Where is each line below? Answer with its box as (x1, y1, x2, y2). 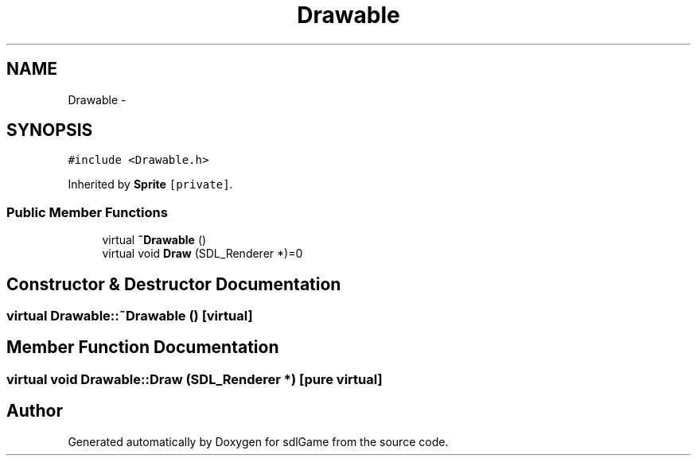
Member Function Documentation (6, 337, 279, 358)
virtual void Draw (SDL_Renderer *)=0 (102, 247, 303, 261)
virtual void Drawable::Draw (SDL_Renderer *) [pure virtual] (6, 371, 383, 387)
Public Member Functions (6, 204, 168, 220)
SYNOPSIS (6, 120, 93, 141)
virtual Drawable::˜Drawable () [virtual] (6, 308, 253, 324)
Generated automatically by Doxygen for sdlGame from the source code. (68, 434, 449, 448)
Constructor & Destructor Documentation (6, 274, 341, 294)
